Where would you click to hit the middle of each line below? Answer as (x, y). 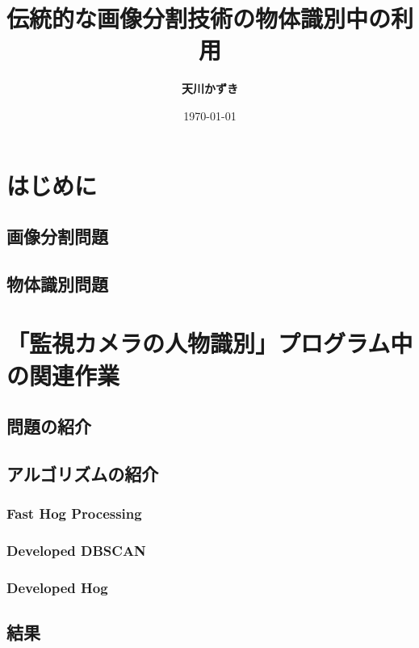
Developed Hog (57, 587)
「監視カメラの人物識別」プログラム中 (210, 343)
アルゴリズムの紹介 (83, 473)
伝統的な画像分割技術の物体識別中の (199, 18)
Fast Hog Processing (74, 513)
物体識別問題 (57, 283)
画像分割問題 (57, 236)
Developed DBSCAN (76, 551)
